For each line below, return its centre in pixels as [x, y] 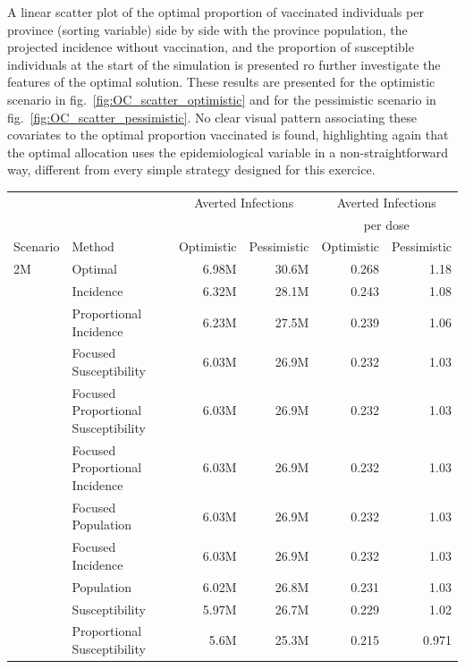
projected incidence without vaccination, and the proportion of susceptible [211, 47]
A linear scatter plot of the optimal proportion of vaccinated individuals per [216, 12]
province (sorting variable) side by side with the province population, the [207, 29]
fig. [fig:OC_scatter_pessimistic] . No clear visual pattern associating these [212, 117]
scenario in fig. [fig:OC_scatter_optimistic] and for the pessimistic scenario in [222, 99]
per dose [386, 224]
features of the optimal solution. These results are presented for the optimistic [221, 82]
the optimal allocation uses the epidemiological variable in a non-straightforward [228, 152]
